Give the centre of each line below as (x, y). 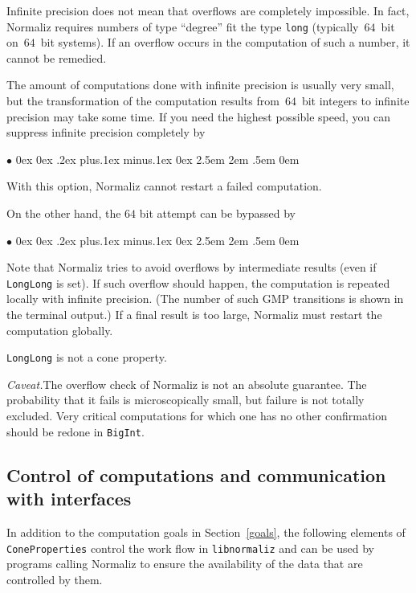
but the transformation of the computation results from (143, 101)
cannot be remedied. (57, 57)
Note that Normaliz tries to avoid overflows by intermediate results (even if (192, 267)
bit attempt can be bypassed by (217, 213)
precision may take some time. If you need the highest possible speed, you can (199, 116)
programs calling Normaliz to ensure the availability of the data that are (185, 564)
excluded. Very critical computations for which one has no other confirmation (197, 416)
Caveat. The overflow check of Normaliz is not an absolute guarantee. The (187, 384)
